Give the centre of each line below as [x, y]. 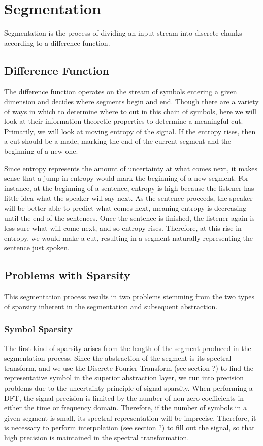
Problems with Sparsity [67, 275]
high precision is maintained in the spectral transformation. [97, 437]
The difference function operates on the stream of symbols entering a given [121, 91]
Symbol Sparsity [38, 329]
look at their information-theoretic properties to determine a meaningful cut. [124, 121]
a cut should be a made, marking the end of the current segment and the [118, 141]
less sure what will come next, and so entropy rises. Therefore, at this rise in [123, 228]
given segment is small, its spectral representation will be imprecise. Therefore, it [130, 417]
